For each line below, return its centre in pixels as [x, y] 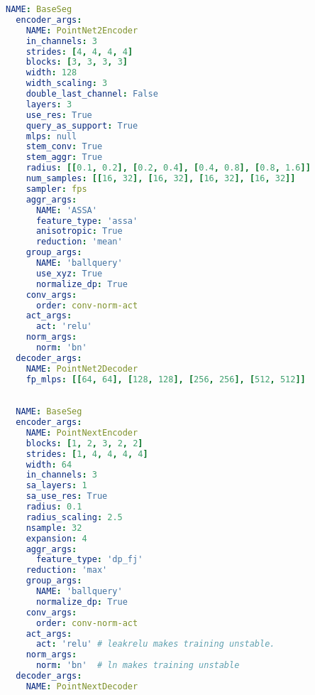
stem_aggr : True [64, 157]
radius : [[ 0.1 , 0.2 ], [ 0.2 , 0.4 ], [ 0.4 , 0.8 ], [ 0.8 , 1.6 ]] [168, 168]
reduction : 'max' [67, 570]
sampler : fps [56, 189]
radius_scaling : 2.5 [74, 517]
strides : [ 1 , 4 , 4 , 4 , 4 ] [87, 454]
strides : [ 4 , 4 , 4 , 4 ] [79, 52]
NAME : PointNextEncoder [82, 432]
